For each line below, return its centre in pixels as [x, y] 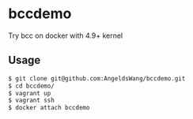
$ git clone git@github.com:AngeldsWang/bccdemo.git [97, 78]
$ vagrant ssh [32, 100]
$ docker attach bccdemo [49, 108]
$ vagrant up [30, 93]
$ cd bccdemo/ [32, 86]
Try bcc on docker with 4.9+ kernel [66, 35]
